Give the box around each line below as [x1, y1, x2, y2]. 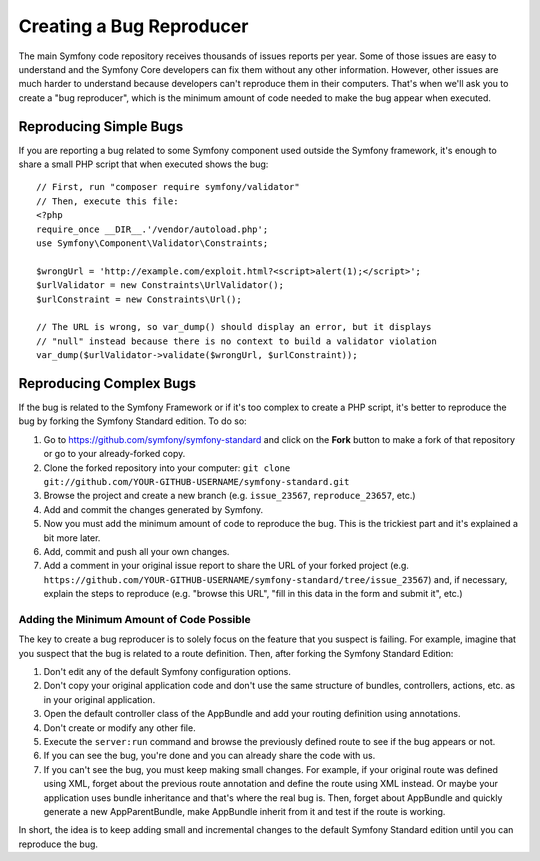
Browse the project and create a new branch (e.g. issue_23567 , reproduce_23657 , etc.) [43, 490, 416, 502]
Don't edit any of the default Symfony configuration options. [43, 666, 292, 677]
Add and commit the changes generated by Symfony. [43, 503, 264, 515]
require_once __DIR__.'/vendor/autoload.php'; [36, 223, 269, 235]
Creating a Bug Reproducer [18, 15, 249, 37]
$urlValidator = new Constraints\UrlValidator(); [36, 280, 285, 291]
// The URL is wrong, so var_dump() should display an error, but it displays [36, 321, 432, 333]
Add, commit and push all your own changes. [43, 545, 230, 557]
